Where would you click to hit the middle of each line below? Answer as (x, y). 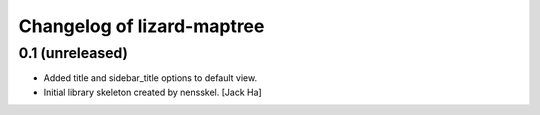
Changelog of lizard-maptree (141, 26)
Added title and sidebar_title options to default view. (150, 78)
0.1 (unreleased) (73, 53)
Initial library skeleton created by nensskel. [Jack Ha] (152, 92)
